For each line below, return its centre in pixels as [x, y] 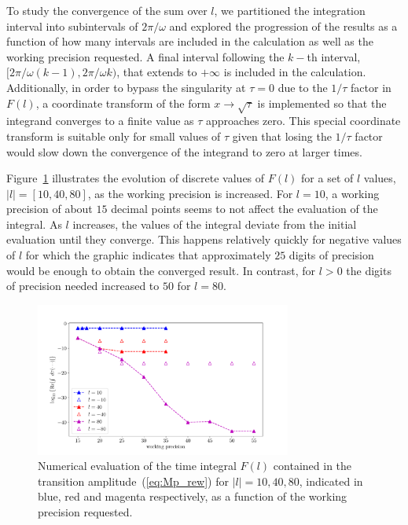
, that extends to [157, 72]
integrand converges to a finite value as [100, 121]
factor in [371, 87]
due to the [303, 87]
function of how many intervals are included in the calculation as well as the [190, 41]
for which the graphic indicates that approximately [148, 255]
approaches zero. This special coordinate [303, 121]
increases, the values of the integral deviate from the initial [215, 224]
